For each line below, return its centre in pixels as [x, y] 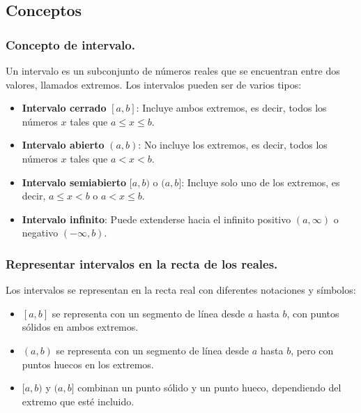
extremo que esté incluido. [78, 401]
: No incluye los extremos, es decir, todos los [233, 145]
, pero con [312, 350]
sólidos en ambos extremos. [80, 327]
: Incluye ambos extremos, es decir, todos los [231, 108]
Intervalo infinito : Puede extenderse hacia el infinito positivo [156, 219]
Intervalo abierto [63, 145]
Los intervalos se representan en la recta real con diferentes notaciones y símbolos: [181, 290]
